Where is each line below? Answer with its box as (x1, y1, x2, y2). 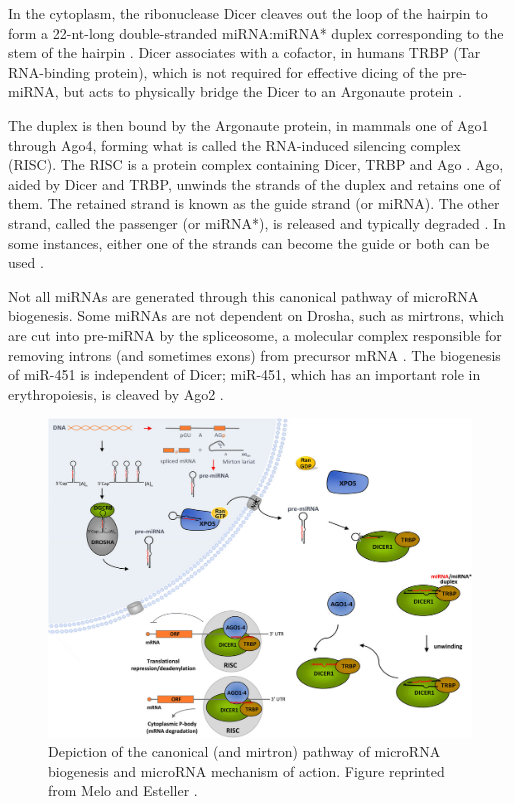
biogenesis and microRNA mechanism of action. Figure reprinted (48, 760, 445, 781)
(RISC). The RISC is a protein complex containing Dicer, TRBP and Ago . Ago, (8, 154, 504, 175)
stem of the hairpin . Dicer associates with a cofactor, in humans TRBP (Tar (8, 42, 481, 63)
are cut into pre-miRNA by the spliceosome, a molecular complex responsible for (8, 324, 502, 345)
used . (8, 252, 44, 273)
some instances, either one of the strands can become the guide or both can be (8, 232, 490, 253)
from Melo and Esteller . (48, 780, 198, 801)
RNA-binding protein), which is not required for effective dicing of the (8, 61, 439, 82)
